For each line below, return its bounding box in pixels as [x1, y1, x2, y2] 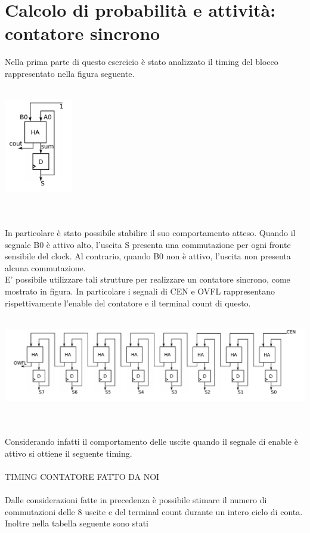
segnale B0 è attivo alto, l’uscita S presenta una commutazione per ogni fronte [5, 238, 291, 250]
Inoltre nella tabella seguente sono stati [5, 517, 148, 529]
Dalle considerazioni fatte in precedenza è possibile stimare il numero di [5, 494, 267, 506]
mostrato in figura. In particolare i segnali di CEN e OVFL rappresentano [5, 285, 275, 298]
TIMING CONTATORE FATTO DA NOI [5, 470, 160, 482]
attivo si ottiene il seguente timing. [5, 447, 132, 459]
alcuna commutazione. [5, 261, 86, 274]
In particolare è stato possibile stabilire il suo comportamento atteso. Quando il [5, 227, 296, 239]
